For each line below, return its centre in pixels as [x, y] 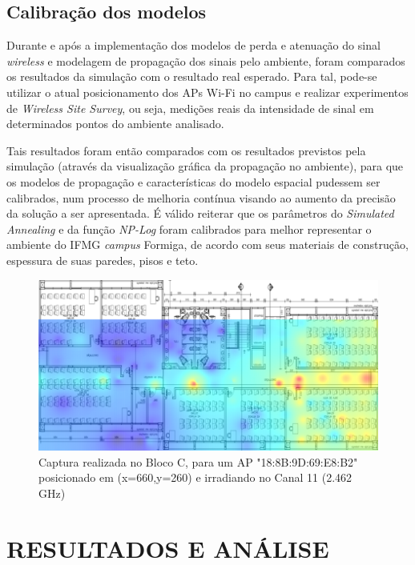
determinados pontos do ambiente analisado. [115, 124]
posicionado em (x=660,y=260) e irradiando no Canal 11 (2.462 [195, 477]
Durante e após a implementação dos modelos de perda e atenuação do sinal [193, 45]
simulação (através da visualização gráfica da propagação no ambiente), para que [205, 166]
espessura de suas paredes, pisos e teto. [103, 260]
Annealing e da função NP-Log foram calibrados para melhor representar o [189, 228]
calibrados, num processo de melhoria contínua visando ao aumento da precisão [201, 197]
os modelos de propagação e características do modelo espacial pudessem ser [193, 181]
